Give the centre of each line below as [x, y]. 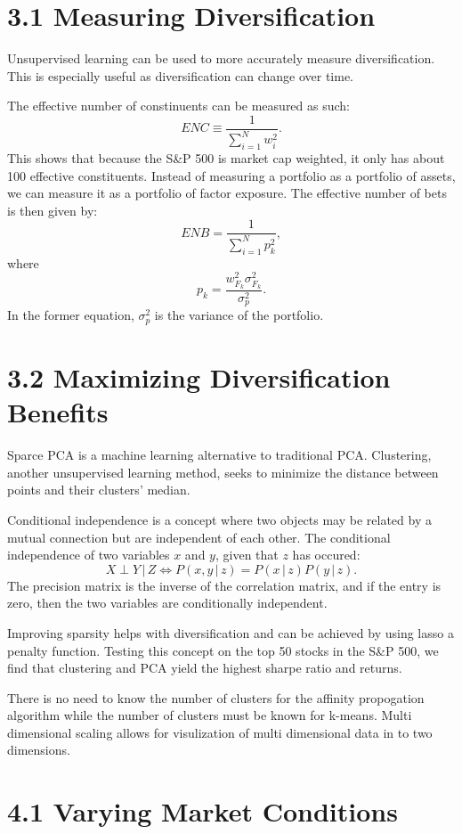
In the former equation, [71, 315]
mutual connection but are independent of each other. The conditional [199, 537]
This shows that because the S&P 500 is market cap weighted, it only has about [226, 158]
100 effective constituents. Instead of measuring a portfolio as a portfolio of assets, [231, 175]
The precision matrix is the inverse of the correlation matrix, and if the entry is [224, 585]
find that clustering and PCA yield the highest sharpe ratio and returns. [205, 668]
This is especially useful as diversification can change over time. [181, 75]
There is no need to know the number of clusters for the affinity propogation [216, 697]
